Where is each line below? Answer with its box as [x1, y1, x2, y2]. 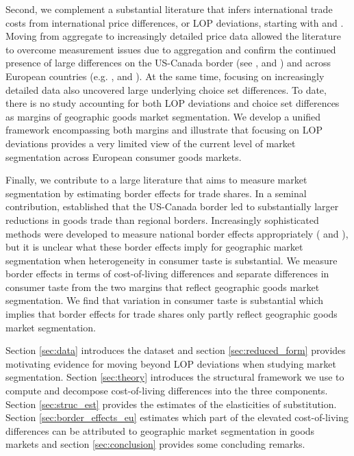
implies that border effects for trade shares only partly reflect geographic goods [5, 307, 338, 321]
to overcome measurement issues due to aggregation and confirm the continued [5, 42, 336, 56]
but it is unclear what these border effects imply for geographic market [5, 240, 303, 254]
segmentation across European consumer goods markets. [5, 149, 242, 164]
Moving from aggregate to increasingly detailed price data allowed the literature [5, 29, 341, 43]
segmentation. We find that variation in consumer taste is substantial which [5, 293, 324, 307]
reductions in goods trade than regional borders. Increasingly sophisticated [5, 212, 319, 227]
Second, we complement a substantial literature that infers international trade [5, 2, 333, 16]
